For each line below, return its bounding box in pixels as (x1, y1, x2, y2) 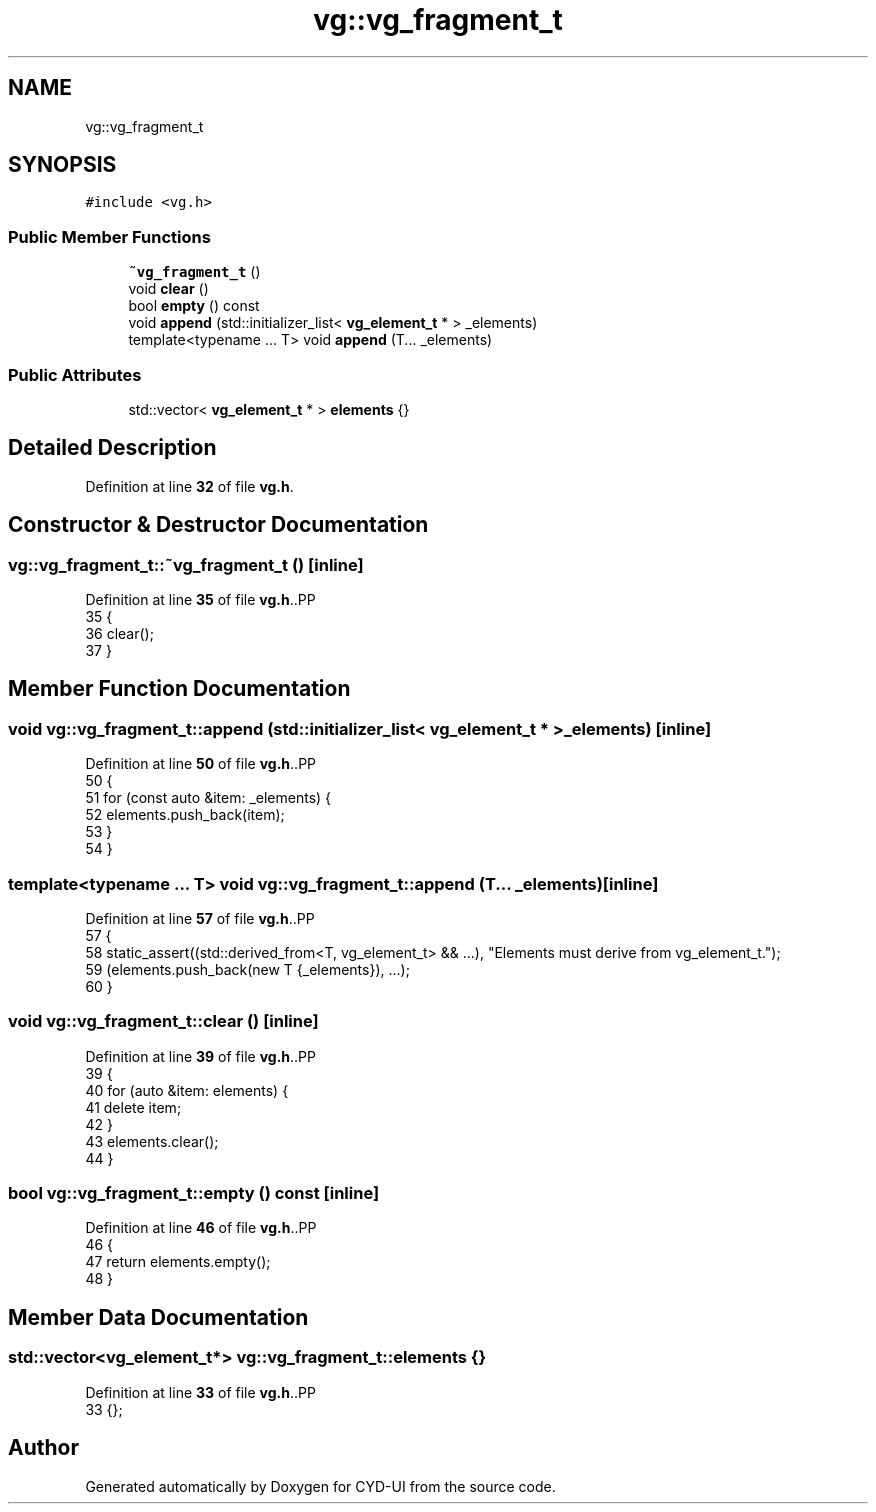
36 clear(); (85, 625, 154, 642)
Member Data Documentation (8, 1304, 309, 1330)
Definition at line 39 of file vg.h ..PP (85, 1047, 316, 1065)
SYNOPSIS (8, 152, 117, 178)
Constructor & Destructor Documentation (8, 512, 429, 538)
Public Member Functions (8, 226, 211, 247)
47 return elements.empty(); (85, 1253, 271, 1271)
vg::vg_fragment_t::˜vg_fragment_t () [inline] (8, 554, 364, 575)
